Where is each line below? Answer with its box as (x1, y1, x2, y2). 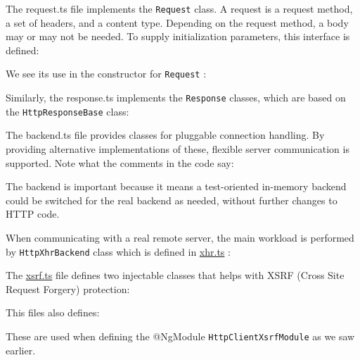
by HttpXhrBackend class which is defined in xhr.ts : (6, 244, 231, 259)
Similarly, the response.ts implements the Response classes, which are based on (6, 90, 346, 105)
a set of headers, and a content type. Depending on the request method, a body (6, 15, 349, 30)
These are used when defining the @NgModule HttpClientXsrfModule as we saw (6, 329, 355, 343)
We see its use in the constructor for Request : (6, 66, 207, 81)
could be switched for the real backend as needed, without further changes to (6, 192, 337, 207)
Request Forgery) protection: (6, 281, 130, 296)
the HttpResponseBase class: (6, 104, 129, 118)
